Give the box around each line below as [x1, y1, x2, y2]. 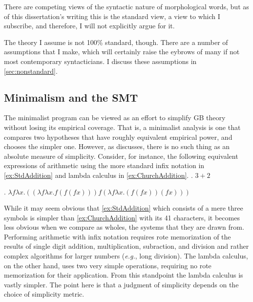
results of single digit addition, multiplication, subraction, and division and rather [4, 241, 249, 251]
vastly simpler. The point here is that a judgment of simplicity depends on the [4, 279, 239, 289]
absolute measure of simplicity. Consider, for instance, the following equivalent [4, 151, 238, 161]
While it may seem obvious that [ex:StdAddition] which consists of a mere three [4, 203, 243, 213]
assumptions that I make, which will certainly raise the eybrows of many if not [4, 46, 240, 57]
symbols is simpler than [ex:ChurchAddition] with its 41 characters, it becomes [4, 212, 240, 222]
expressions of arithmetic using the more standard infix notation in [4, 160, 205, 171]
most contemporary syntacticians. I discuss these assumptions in [4, 56, 197, 66]
